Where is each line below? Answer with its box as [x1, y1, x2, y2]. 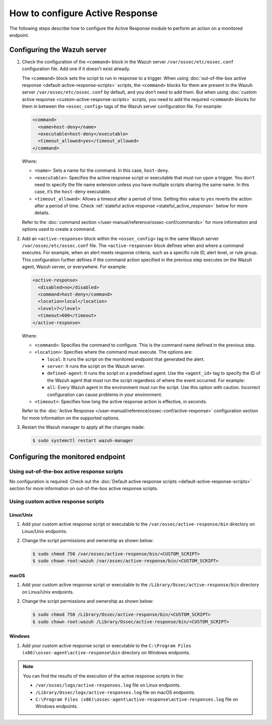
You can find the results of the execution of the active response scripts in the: [23, 672, 184, 679]
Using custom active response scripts [9, 498, 104, 505]
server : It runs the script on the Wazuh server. [47, 363, 146, 369]
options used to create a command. [22, 226, 96, 232]
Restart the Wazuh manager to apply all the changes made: [22, 424, 145, 430]
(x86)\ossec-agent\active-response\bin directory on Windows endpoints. [22, 649, 191, 655]
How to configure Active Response [9, 8, 158, 19]
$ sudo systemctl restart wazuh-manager [32, 438, 133, 444]
